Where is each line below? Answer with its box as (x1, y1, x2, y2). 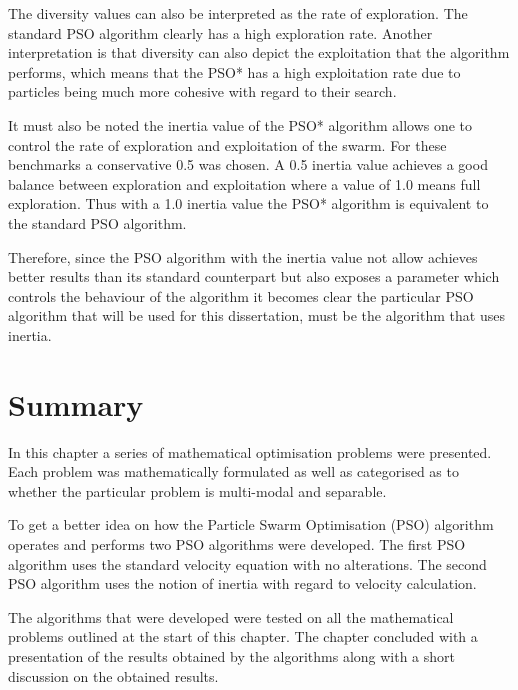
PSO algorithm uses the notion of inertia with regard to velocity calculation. (8, 573, 477, 594)
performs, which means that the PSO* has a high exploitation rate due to (8, 61, 461, 82)
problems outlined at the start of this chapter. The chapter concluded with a (8, 626, 478, 647)
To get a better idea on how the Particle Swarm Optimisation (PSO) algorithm (8, 514, 494, 535)
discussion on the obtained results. (8, 665, 219, 686)
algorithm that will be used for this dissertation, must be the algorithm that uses (8, 305, 505, 326)
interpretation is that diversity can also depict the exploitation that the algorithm (8, 42, 510, 63)
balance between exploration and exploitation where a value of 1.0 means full (8, 173, 481, 194)
